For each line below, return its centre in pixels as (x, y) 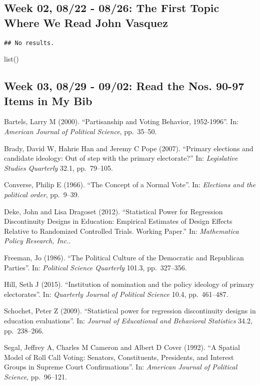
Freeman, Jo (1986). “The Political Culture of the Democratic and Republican (124, 257)
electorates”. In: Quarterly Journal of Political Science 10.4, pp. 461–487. (116, 294)
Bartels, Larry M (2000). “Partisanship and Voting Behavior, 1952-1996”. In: (121, 121)
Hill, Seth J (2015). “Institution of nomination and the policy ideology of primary (129, 284)
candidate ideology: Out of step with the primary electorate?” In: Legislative (121, 158)
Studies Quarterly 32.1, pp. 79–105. (58, 167)
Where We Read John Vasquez (86, 22)
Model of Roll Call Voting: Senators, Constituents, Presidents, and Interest (119, 357)
